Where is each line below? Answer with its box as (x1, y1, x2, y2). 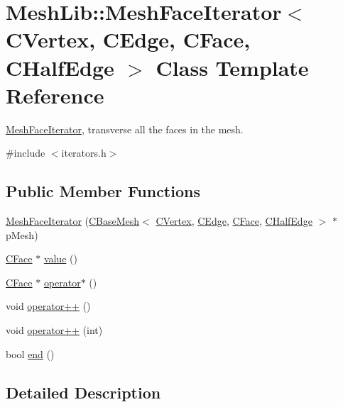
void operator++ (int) (6, 323, 103, 338)
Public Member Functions (6, 180, 200, 202)
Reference (6, 80, 104, 109)
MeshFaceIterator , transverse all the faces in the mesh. (6, 121, 244, 136)
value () (43, 251, 77, 266)
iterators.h (61, 145, 107, 160)
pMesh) (6, 227, 38, 242)
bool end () (6, 346, 55, 361)
